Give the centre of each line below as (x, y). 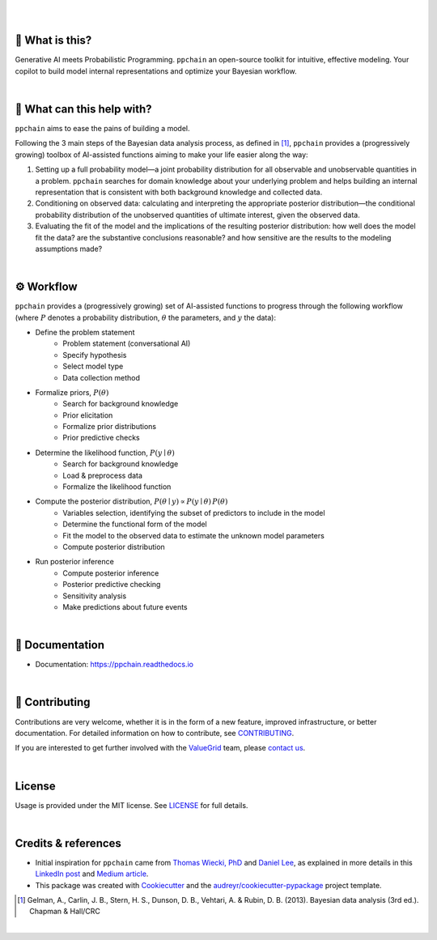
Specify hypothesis (95, 355)
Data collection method (102, 377)
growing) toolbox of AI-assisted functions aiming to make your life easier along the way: (161, 155)
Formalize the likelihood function (117, 487)
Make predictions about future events (125, 606)
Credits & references (68, 843)
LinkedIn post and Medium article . (92, 874)
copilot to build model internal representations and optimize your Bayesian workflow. (156, 71)
